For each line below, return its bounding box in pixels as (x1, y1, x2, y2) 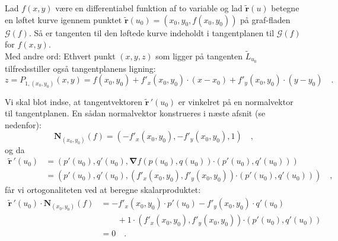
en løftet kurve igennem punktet (5, 13, 122, 26)
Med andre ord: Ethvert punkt (5, 50, 116, 62)
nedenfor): (5, 118, 42, 131)
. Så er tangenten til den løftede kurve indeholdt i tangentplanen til (28, 26, 275, 39)
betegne (271, 2, 299, 14)
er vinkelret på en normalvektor (178, 95, 294, 107)
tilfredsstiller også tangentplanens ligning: (5, 62, 156, 74)
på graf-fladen (240, 13, 291, 26)
